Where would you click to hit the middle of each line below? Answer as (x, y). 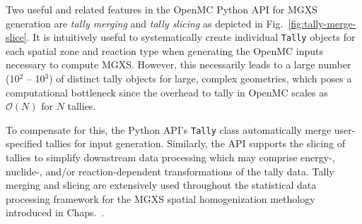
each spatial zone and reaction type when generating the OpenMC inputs (165, 50)
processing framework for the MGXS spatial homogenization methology (160, 198)
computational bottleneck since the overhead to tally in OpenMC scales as (167, 92)
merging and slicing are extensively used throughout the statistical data (161, 185)
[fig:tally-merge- (322, 23)
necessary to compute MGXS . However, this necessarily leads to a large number (179, 64)
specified (24, 143)
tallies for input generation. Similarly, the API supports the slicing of (195, 143)
